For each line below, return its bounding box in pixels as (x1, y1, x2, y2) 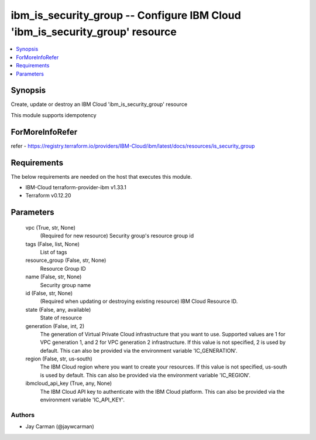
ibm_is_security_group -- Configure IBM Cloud (11, 9, 241, 22)
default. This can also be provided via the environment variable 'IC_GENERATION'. (40, 347, 238, 354)
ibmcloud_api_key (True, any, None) (25, 380, 112, 387)
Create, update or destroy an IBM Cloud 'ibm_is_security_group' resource (11, 101, 187, 108)
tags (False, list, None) (25, 240, 80, 247)
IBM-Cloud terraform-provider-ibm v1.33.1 (25, 184, 127, 191)
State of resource (40, 314, 83, 322)
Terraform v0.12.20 (25, 192, 71, 199)
